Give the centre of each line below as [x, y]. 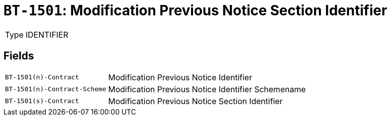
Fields [19, 56]
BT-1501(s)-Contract [42, 101]
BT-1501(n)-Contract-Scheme [56, 89]
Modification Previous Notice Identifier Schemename [207, 89]
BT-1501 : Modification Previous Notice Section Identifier [195, 10]
